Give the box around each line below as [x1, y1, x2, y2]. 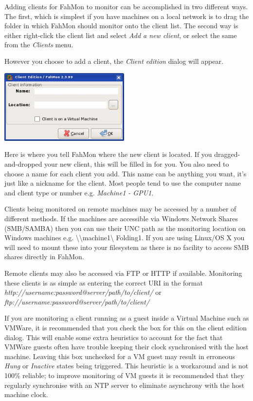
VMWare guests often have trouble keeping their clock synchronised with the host [4, 342, 249, 352]
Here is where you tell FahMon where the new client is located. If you [4, 149, 212, 159]
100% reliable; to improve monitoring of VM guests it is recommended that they [4, 370, 244, 380]
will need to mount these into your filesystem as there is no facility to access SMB [4, 242, 249, 252]
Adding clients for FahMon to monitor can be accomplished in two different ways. [4, 1, 248, 11]
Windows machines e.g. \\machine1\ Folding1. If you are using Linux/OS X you [4, 232, 245, 243]
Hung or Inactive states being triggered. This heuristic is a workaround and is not [4, 361, 249, 371]
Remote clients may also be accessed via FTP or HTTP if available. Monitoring [4, 267, 242, 278]
